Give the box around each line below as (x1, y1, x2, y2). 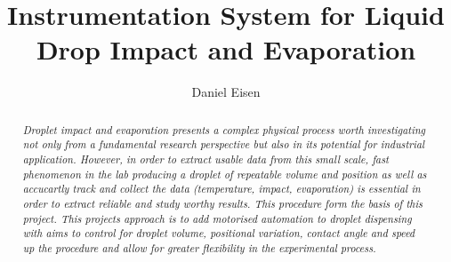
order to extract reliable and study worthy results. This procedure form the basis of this (22, 195, 423, 210)
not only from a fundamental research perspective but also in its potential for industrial (22, 137, 425, 152)
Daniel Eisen (191, 83, 261, 101)
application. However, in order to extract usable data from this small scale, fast (22, 152, 389, 167)
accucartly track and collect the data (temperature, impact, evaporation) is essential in (22, 181, 421, 196)
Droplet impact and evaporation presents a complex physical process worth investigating (22, 122, 426, 137)
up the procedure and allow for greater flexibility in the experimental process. (22, 240, 376, 255)
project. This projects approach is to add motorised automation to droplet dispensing (22, 210, 412, 226)
